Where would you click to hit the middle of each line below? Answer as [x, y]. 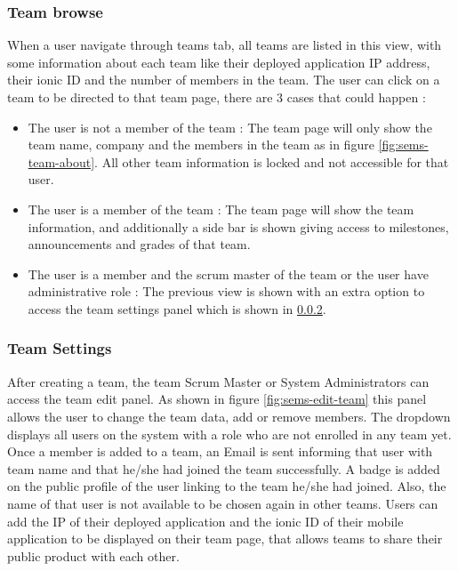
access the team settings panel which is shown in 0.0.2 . [177, 308]
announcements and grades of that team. [139, 244]
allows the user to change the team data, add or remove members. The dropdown [229, 416]
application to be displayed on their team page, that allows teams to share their [225, 539]
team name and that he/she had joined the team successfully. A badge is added [224, 468]
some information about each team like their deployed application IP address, [219, 62]
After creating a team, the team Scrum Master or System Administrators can [218, 381]
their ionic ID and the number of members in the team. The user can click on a [224, 80]
